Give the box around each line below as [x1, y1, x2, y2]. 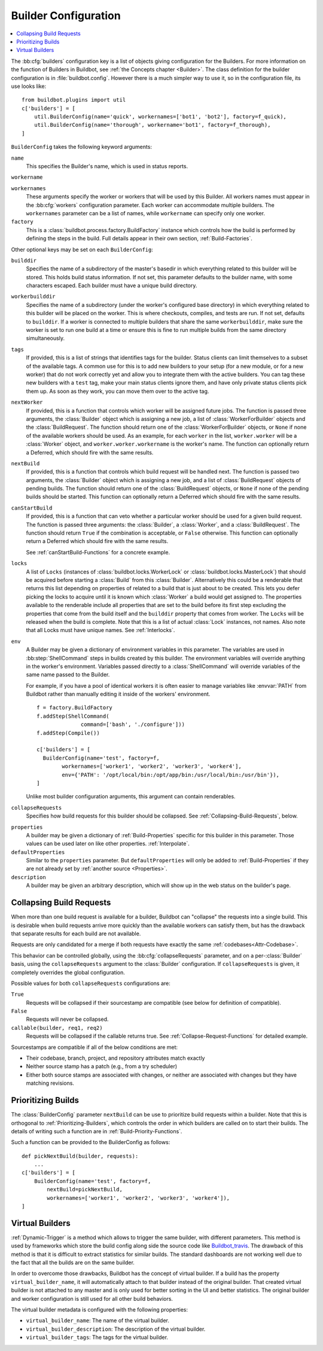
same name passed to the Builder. [26, 671, 110, 678]
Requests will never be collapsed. [26, 1015, 109, 1023]
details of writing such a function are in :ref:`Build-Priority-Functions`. [11, 1127, 182, 1135]
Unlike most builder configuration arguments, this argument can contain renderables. [26, 793, 236, 800]
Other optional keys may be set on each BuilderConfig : [11, 246, 154, 253]
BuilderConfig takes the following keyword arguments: [11, 144, 153, 151]
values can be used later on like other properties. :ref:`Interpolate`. [26, 840, 190, 847]
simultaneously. [26, 335, 65, 342]
